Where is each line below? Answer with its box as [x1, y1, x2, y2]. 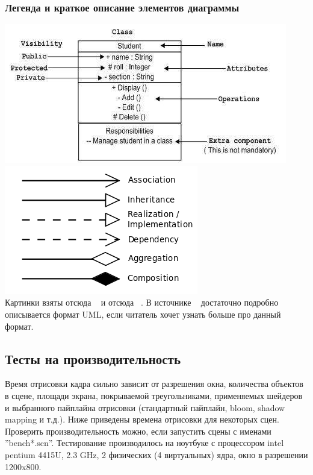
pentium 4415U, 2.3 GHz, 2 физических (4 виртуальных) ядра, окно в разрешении [5, 448, 308, 461]
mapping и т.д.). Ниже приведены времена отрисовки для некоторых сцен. [5, 413, 279, 426]
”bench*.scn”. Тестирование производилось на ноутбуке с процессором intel [5, 436, 284, 449]
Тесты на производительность [5, 349, 181, 368]
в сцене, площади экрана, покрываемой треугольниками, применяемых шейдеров [5, 389, 303, 401]
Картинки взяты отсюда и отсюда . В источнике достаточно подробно [5, 296, 279, 309]
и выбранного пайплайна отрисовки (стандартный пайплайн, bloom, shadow [5, 401, 285, 414]
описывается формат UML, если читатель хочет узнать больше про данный [5, 308, 281, 320]
